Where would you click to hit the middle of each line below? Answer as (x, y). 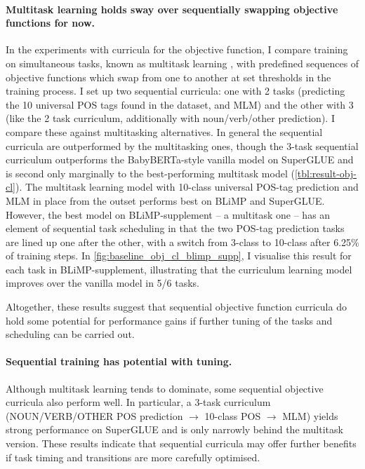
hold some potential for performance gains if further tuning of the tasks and (169, 320)
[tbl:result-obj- (325, 173)
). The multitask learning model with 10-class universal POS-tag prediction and (187, 187)
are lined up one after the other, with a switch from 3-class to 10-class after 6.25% (182, 242)
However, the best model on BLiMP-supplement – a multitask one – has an (168, 214)
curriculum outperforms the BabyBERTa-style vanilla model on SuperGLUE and (180, 159)
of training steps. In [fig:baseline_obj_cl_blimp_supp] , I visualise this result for (179, 256)
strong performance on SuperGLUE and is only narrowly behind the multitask (174, 429)
